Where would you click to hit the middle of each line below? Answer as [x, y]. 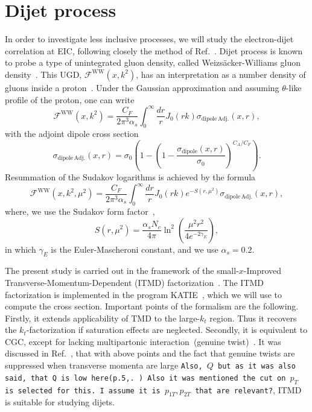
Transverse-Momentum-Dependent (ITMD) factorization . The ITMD [135, 282]
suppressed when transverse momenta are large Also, [104, 365]
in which [21, 249]
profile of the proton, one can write [70, 99]
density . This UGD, [43, 74]
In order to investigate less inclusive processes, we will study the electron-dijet [149, 39]
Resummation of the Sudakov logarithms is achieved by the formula [130, 177]
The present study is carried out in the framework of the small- [122, 271]
